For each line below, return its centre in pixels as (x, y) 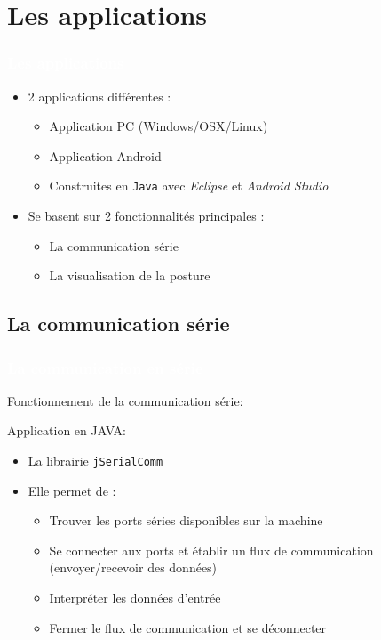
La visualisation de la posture (130, 275)
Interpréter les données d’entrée (135, 598)
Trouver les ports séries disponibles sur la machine (186, 520)
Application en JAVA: (67, 430)
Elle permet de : (72, 490)
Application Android (105, 155)
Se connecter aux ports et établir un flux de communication (211, 550)
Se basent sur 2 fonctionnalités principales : (146, 216)
